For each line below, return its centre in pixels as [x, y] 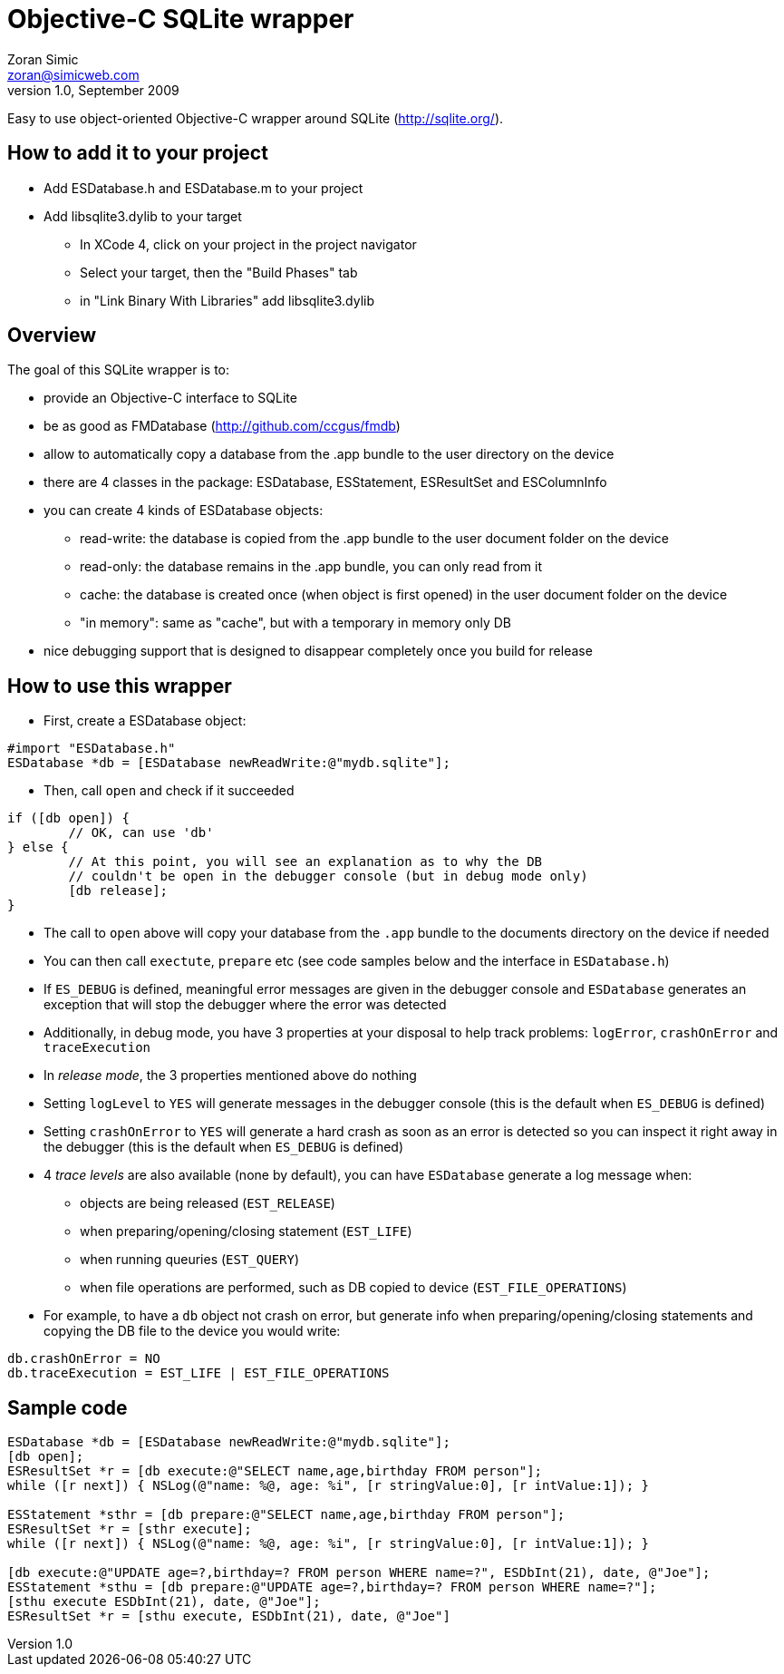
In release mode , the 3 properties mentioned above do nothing [230, 1075]
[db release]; [118, 891]
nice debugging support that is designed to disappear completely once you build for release [318, 651]
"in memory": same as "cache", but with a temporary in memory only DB [295, 623]
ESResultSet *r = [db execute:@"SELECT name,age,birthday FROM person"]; [275, 1471]
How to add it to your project [138, 153]
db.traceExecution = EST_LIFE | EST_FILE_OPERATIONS [198, 1373]
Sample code [68, 1407]
